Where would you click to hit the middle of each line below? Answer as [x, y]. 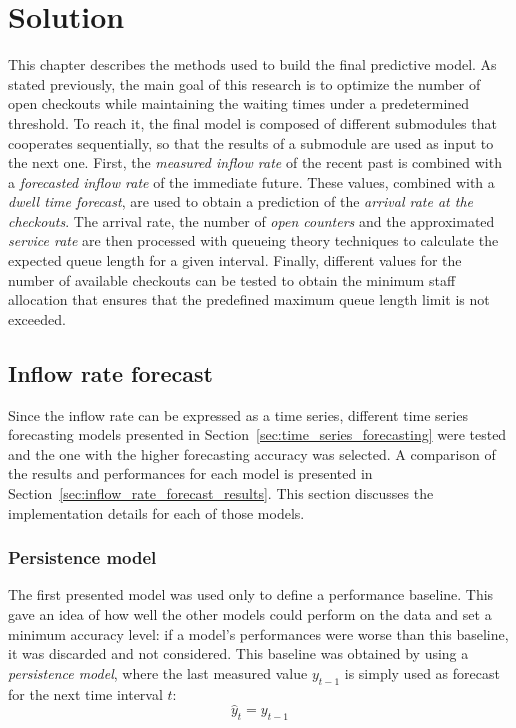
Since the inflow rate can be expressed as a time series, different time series [238, 414]
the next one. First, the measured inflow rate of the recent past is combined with [255, 162]
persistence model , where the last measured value [158, 672]
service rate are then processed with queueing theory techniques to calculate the [253, 240]
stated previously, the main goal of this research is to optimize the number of [244, 83]
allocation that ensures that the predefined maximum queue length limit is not [249, 299]
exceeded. [37, 318]
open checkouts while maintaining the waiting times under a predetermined [239, 103]
